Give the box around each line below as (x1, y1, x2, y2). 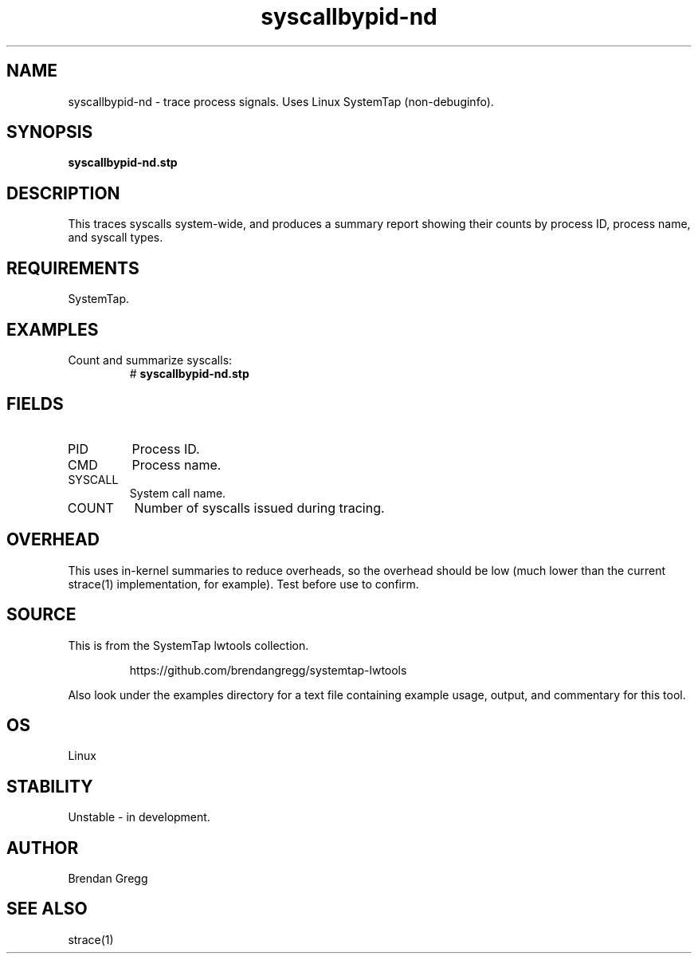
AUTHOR (6, 837, 79, 858)
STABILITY (6, 776, 93, 797)
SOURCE (6, 604, 76, 625)
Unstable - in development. (68, 810, 210, 824)
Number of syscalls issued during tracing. (134, 499, 385, 516)
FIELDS (6, 394, 64, 415)
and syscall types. (68, 230, 163, 245)
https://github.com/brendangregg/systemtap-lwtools (129, 663, 407, 677)
